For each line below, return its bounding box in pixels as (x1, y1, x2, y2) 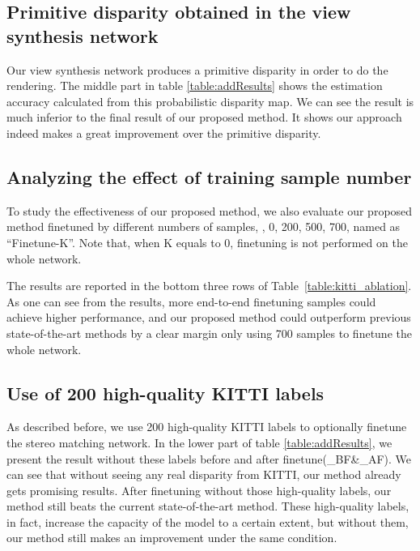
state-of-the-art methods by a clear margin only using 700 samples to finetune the (6, 324, 412, 341)
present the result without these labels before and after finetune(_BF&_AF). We (6, 450, 412, 467)
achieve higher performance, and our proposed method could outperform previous (6, 309, 411, 326)
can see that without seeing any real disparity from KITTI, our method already (6, 466, 401, 483)
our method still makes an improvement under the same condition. (6, 529, 337, 546)
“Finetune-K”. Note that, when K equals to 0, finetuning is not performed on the (6, 233, 408, 250)
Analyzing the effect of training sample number (6, 164, 412, 189)
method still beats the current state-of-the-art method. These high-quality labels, (6, 498, 409, 515)
